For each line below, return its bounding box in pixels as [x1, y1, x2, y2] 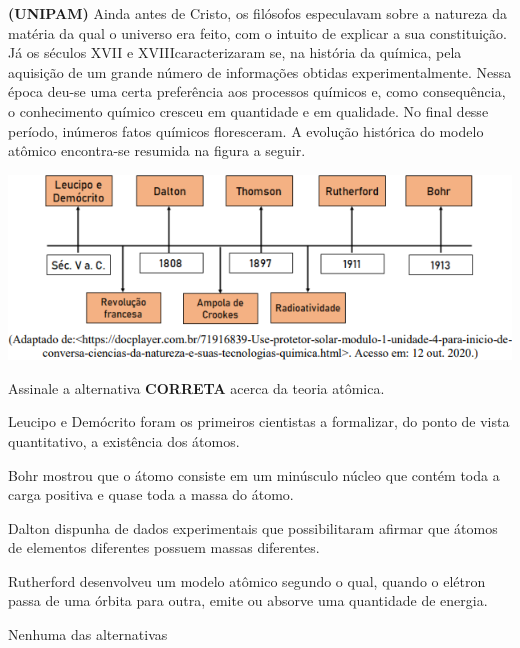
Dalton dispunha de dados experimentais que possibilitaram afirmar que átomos [8, 517, 498, 538]
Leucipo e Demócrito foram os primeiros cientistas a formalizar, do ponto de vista [8, 411, 510, 432]
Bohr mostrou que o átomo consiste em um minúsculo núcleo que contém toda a [8, 464, 500, 485]
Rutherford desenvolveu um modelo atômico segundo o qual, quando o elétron [8, 570, 486, 591]
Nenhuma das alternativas [8, 624, 168, 645]
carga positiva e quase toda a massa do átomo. [8, 484, 294, 505]
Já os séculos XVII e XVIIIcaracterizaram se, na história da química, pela [8, 42, 462, 63]
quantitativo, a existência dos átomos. [8, 430, 240, 451]
